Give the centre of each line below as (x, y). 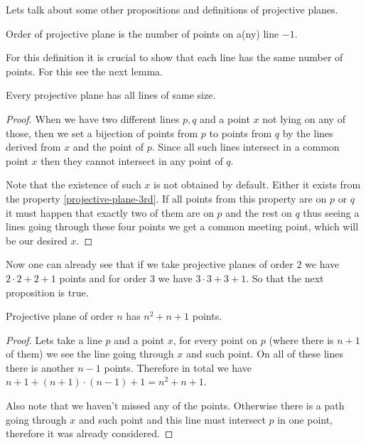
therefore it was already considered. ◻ (90, 433)
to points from (241, 133)
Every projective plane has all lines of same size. (111, 95)
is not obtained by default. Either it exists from (257, 184)
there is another (40, 367)
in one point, (305, 419)
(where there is (301, 339)
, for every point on (215, 339)
